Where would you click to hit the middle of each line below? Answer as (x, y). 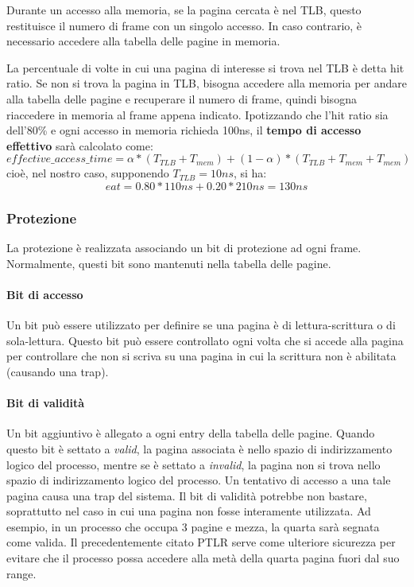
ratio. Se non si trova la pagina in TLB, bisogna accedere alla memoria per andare (207, 83)
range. (21, 573)
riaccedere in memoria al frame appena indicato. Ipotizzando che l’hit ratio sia (197, 114)
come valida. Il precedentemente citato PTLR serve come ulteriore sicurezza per (201, 542)
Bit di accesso (45, 294)
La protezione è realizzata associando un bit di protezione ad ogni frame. (184, 248)
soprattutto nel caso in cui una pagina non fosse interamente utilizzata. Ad (189, 511)
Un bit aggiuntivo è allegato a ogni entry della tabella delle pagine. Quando (191, 433)
